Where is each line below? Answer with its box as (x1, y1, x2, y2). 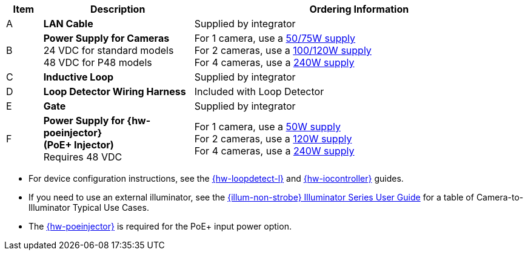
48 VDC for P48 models (43, 56, 152, 68)
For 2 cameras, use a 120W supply (194, 133, 352, 145)
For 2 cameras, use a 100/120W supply (194, 44, 372, 56)
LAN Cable (43, 18, 93, 30)
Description (90, 3, 145, 15)
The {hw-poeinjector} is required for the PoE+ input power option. (28, 221, 292, 231)
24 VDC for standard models (43, 44, 174, 56)
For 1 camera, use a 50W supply (194, 121, 341, 133)
